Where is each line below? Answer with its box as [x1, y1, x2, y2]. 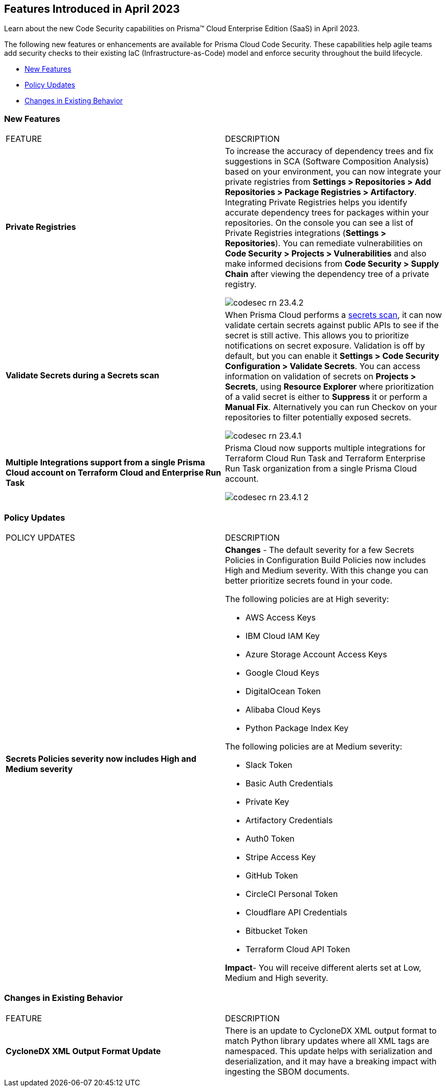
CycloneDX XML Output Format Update [6, 1045, 161, 1056]
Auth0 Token [246, 833, 295, 844]
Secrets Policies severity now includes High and [6, 753, 196, 764]
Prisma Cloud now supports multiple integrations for [225, 443, 426, 454]
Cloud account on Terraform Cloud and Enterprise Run [6, 467, 221, 478]
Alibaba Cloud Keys [246, 704, 321, 715]
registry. [225, 279, 257, 290]
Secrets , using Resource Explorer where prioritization [225, 381, 434, 392]
